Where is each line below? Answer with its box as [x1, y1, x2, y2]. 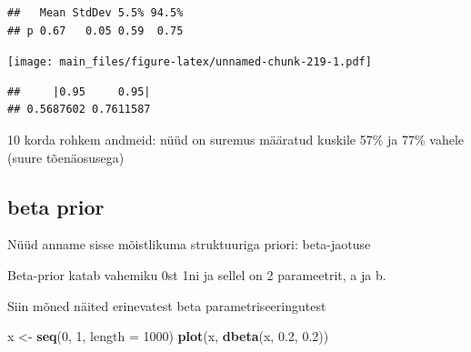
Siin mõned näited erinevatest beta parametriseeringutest [7, 296, 326, 315]
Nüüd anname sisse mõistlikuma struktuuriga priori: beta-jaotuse [7, 235, 371, 254]
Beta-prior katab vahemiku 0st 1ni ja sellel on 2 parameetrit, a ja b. [7, 266, 386, 285]
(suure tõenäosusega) [7, 147, 125, 166]
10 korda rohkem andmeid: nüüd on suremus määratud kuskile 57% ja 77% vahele [7, 130, 465, 149]
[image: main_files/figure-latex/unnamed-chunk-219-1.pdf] [7, 55, 372, 69]
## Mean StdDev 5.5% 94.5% [7, 6, 184, 19]
